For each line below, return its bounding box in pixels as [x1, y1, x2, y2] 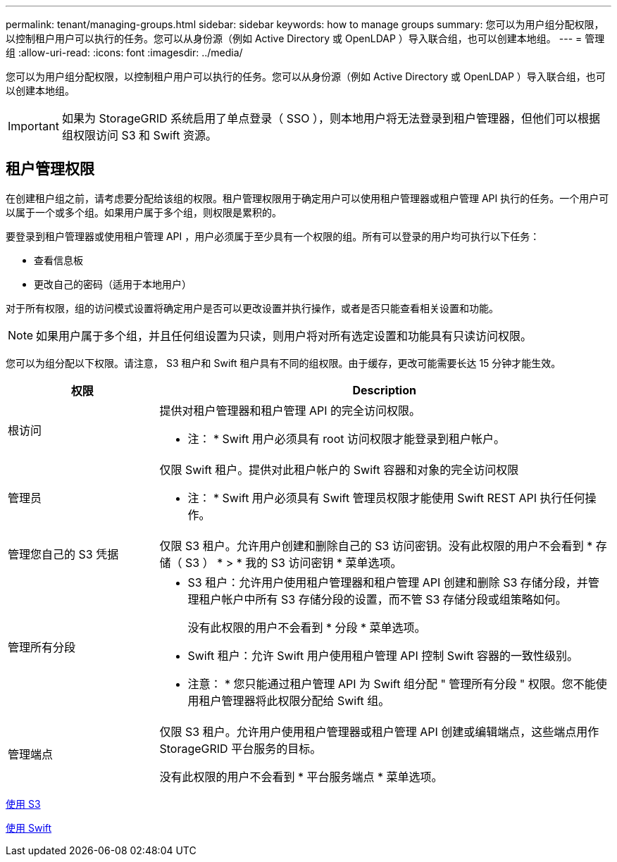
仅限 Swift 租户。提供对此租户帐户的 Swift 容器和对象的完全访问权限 [159, 462, 519, 477]
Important [8, 119, 59, 133]
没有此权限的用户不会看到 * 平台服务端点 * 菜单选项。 [159, 769, 443, 784]
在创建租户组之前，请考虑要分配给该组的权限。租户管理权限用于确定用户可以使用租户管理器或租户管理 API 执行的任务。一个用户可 [6, 192, 609, 204]
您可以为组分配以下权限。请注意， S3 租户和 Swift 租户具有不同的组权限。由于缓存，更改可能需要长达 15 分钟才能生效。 [6, 356, 561, 369]
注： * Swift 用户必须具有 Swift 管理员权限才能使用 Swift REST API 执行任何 [187, 490, 585, 505]
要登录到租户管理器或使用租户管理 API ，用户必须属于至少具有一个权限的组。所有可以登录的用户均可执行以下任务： [6, 230, 540, 242]
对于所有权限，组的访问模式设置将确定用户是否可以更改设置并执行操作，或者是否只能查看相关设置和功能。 [6, 301, 499, 314]
